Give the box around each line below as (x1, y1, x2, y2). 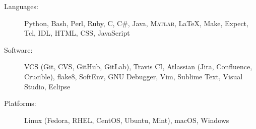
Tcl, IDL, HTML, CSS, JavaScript (24, 28, 130, 38)
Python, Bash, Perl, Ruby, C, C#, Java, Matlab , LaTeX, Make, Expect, (24, 18, 248, 28)
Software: (4, 44, 33, 55)
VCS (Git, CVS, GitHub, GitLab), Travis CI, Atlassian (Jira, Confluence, (24, 61, 252, 72)
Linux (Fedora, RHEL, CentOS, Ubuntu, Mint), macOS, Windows (24, 114, 229, 125)
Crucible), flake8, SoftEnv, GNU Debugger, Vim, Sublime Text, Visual (24, 71, 243, 81)
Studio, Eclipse (24, 81, 71, 91)
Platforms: (4, 98, 36, 108)
